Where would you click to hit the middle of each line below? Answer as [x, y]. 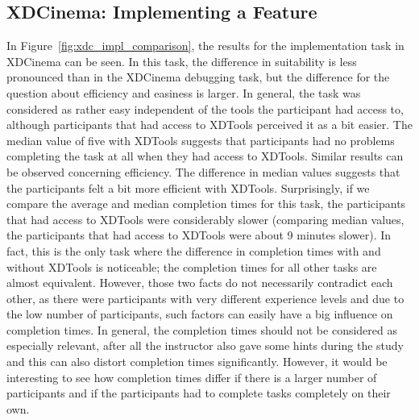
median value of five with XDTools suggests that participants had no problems [201, 140]
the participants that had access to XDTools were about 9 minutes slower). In [199, 235]
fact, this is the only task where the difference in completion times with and [194, 250]
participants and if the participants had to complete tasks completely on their [199, 393]
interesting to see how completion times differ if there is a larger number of [192, 377]
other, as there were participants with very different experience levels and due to [205, 298]
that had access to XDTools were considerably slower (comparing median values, [205, 219]
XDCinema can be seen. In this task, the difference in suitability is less [182, 61]
